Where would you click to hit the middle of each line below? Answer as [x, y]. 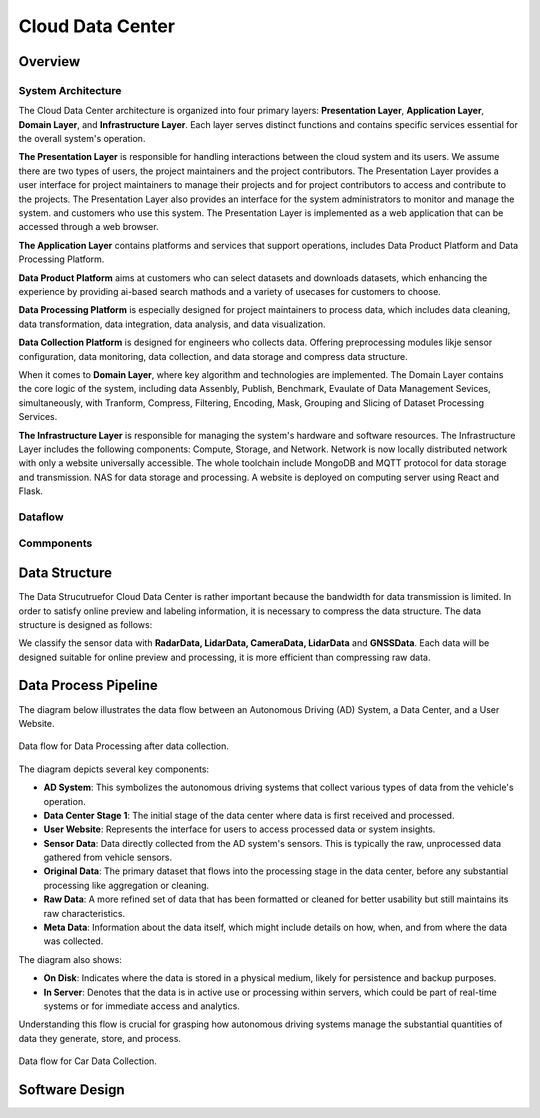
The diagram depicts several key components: [114, 769]
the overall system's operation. [82, 139]
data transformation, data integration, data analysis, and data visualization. [172, 324]
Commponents [55, 543]
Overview [49, 61]
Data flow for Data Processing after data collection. [124, 746]
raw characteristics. [84, 913]
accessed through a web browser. [88, 227]
